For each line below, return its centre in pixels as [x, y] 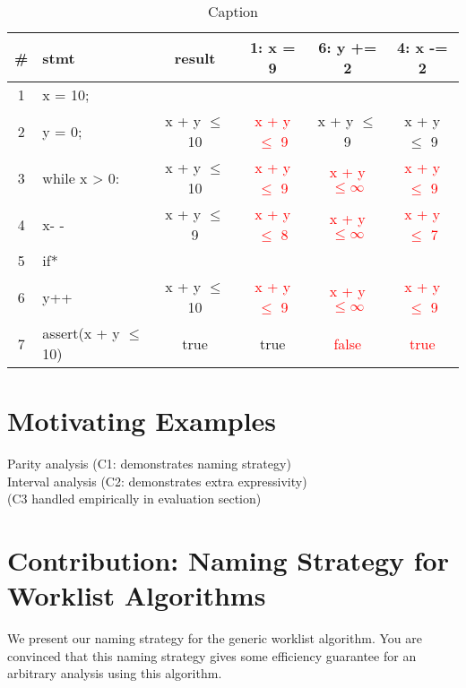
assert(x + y [81, 333]
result [195, 57]
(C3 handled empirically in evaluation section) [134, 499]
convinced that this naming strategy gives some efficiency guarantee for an [212, 655]
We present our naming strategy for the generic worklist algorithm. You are [215, 638]
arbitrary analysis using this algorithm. [115, 673]
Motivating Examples [142, 421]
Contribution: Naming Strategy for [228, 560]
